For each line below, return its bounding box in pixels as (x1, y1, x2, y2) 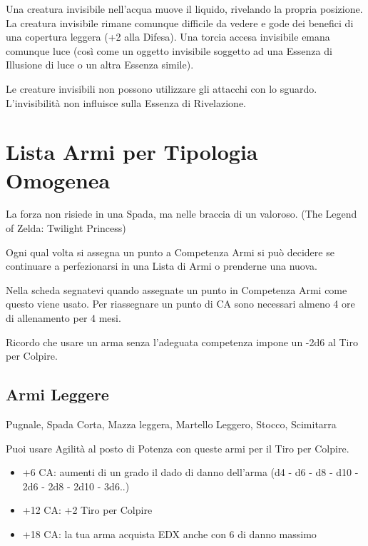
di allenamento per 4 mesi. (6, 310, 121, 325)
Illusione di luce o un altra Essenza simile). (6, 57, 194, 72)
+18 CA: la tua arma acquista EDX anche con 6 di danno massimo (22, 526, 317, 541)
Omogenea (6, 165, 111, 194)
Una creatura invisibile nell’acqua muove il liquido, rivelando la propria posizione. (6, 1, 363, 16)
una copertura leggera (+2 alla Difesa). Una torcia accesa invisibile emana (6, 29, 330, 44)
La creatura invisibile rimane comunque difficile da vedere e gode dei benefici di (6, 15, 354, 30)
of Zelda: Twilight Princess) (6, 221, 126, 236)
